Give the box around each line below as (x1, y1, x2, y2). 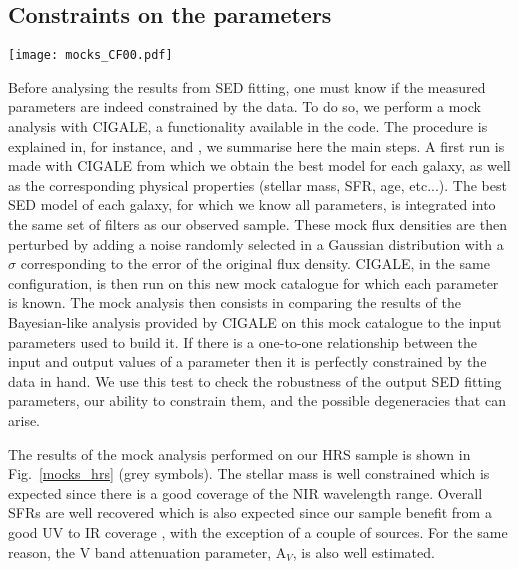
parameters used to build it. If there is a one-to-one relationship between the (8, 331, 478, 352)
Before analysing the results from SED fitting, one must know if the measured (8, 76, 486, 97)
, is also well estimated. (292, 541, 435, 562)
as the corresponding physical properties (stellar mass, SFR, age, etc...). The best (8, 174, 507, 195)
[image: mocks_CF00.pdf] (8, 48, 173, 63)
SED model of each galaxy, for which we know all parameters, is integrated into (8, 194, 496, 215)
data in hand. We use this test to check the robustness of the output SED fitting (8, 370, 502, 391)
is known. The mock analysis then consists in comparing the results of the (8, 292, 461, 313)
